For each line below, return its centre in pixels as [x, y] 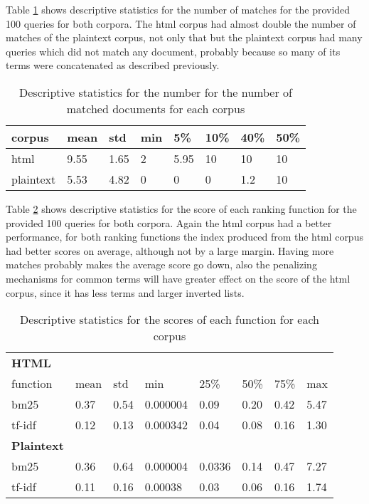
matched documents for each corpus [156, 108]
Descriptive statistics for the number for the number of [156, 92]
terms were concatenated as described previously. [113, 65]
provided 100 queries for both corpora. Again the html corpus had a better [169, 222]
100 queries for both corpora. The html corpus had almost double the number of [181, 23]
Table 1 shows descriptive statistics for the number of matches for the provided [178, 9]
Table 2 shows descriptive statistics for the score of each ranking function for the [181, 208]
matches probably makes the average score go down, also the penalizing [161, 264]
